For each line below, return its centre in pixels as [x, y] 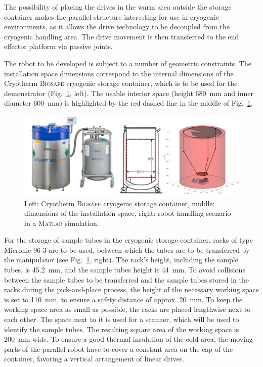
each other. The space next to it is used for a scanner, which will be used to [122, 319]
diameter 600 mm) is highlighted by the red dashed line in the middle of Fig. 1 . [128, 103]
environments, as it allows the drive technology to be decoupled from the [117, 27]
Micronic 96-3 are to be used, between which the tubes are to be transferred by [127, 249]
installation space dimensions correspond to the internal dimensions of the [119, 73]
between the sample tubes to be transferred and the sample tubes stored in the [126, 279]
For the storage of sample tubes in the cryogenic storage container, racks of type [128, 240]
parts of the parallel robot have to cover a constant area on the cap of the [119, 349]
